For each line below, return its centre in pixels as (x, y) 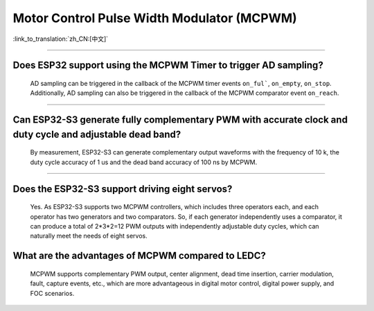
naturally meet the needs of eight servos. (89, 236)
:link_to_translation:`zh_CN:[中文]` (61, 39)
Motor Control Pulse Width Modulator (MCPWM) (155, 18)
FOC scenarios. (52, 293)
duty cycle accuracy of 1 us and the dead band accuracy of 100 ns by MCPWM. (144, 162)
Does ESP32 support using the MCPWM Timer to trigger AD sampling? (168, 65)
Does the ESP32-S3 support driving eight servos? (123, 189)
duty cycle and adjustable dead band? (97, 134)
